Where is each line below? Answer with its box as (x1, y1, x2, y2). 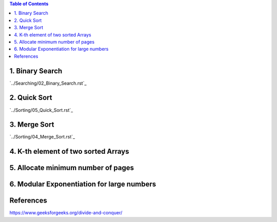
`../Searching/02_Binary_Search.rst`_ (9, 80, 87, 86)
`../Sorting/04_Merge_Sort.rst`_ (9, 134, 75, 140)
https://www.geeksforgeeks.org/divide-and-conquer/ (9, 210, 123, 216)
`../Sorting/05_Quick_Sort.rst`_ (9, 107, 73, 113)
